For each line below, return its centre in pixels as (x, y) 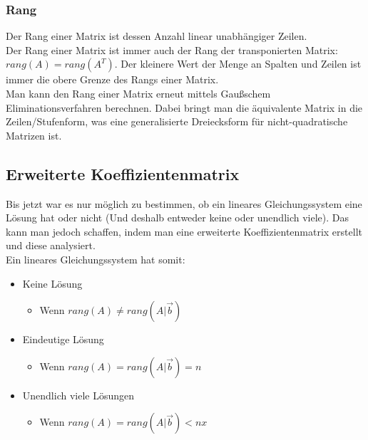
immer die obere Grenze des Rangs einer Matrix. (112, 79)
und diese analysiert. (51, 245)
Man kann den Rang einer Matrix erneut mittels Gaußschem (138, 93)
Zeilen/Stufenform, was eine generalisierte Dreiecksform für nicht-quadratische (177, 121)
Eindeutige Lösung (63, 339)
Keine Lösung (52, 283)
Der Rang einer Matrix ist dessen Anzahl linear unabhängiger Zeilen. (157, 36)
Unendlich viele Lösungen (78, 395)
